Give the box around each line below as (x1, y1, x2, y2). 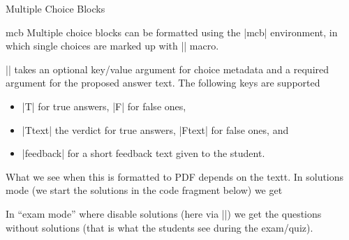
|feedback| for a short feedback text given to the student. (22, 146, 265, 160)
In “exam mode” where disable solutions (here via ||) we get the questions (6, 206, 322, 220)
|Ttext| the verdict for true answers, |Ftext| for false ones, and (22, 122, 289, 137)
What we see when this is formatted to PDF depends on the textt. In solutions (6, 169, 344, 183)
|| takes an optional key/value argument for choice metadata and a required (6, 61, 329, 76)
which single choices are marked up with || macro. (6, 38, 219, 53)
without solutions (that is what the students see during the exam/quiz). (6, 220, 313, 234)
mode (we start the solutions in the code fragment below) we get (6, 183, 283, 197)
